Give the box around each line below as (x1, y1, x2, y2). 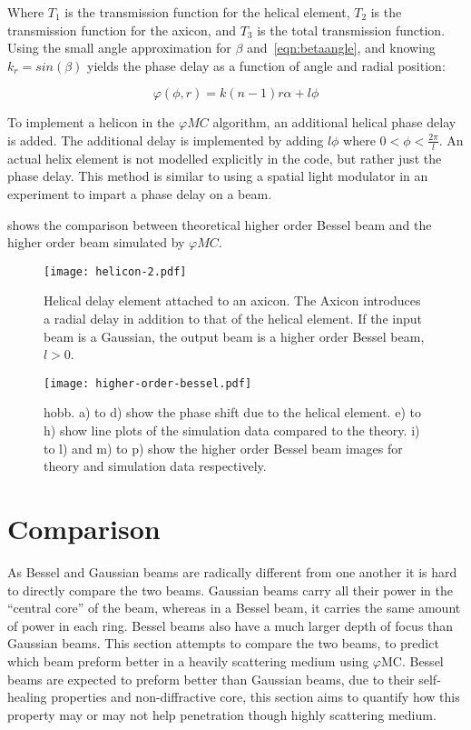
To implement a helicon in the (7, 113, 175, 132)
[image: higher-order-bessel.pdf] (44, 376, 252, 390)
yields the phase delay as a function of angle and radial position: (87, 55, 446, 75)
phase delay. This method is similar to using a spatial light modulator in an (7, 166, 428, 185)
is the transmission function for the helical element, (64, 3, 350, 21)
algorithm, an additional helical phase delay (212, 113, 456, 132)
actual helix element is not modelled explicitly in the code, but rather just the (7, 148, 442, 167)
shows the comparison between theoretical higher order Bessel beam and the (7, 215, 432, 234)
